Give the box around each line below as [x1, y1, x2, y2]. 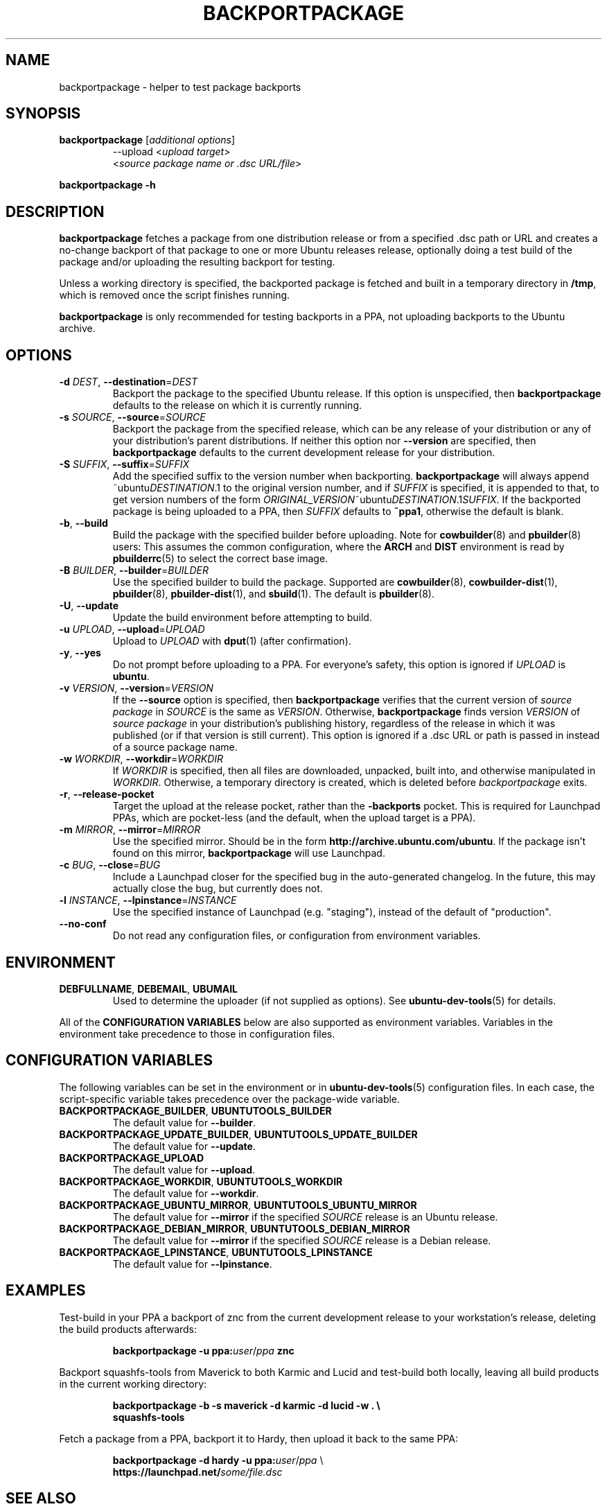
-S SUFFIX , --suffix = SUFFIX [59, 458, 189, 471]
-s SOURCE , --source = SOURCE [59, 411, 206, 424]
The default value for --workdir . [112, 1187, 259, 1199]
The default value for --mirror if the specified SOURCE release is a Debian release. [112, 1234, 491, 1246]
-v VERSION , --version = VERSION [59, 682, 213, 695]
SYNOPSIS [6, 105, 81, 123]
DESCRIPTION [6, 202, 105, 220]
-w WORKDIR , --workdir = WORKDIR [59, 753, 224, 765]
